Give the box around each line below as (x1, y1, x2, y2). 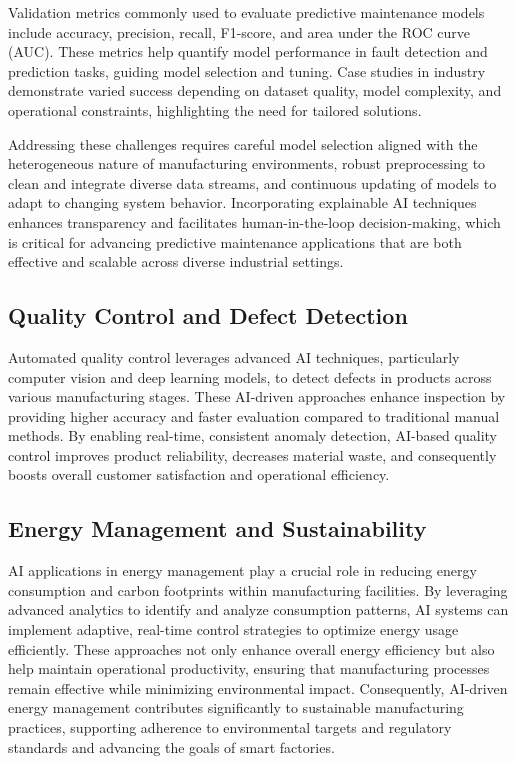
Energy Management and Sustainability (8, 513, 427, 544)
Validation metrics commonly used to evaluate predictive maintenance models (8, 2, 485, 22)
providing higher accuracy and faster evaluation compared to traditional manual (8, 405, 500, 426)
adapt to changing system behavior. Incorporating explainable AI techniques (8, 192, 477, 213)
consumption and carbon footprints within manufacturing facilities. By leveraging (8, 579, 508, 600)
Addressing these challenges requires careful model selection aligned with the (8, 133, 478, 154)
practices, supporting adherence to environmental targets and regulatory (8, 717, 452, 738)
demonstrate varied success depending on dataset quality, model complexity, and (8, 80, 502, 101)
